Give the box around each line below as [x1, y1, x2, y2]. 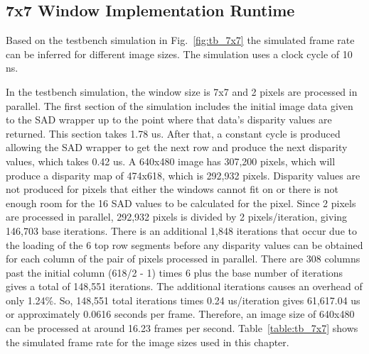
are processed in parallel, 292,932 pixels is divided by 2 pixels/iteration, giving [6, 209, 348, 224]
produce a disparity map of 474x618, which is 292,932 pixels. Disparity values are [6, 167, 360, 182]
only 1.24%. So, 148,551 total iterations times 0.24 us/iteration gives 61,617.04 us [6, 292, 360, 307]
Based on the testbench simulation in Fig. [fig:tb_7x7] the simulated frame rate [6, 33, 355, 48]
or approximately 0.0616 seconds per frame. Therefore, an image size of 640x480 [6, 306, 355, 321]
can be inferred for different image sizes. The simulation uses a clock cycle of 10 [6, 46, 353, 61]
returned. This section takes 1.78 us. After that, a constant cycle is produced [6, 126, 341, 140]
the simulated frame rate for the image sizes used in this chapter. [6, 334, 289, 349]
